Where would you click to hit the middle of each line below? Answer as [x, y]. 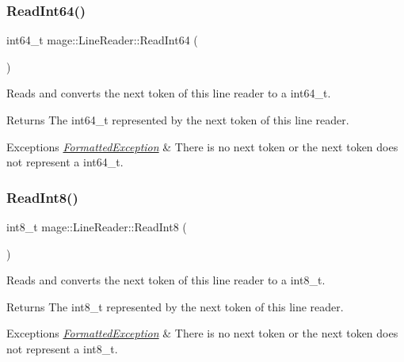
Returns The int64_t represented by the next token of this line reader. [178, 120]
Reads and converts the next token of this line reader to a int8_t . [166, 280]
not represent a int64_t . [65, 162]
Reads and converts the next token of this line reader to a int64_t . [169, 93]
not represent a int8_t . [62, 348]
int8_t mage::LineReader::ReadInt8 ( [97, 227]
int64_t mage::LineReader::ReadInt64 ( [102, 40]
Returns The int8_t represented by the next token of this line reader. [175, 306]
